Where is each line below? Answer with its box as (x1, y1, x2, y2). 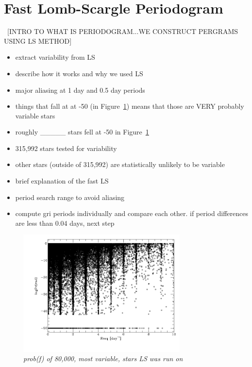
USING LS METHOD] (4, 35, 72, 46)
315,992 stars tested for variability (15, 143, 117, 153)
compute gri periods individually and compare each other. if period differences (15, 208, 248, 218)
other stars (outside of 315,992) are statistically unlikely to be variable (15, 159, 225, 169)
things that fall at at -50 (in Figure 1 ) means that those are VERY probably (15, 101, 244, 111)
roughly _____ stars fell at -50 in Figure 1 (15, 127, 149, 137)
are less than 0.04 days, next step (15, 217, 115, 228)
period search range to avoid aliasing (15, 192, 125, 202)
